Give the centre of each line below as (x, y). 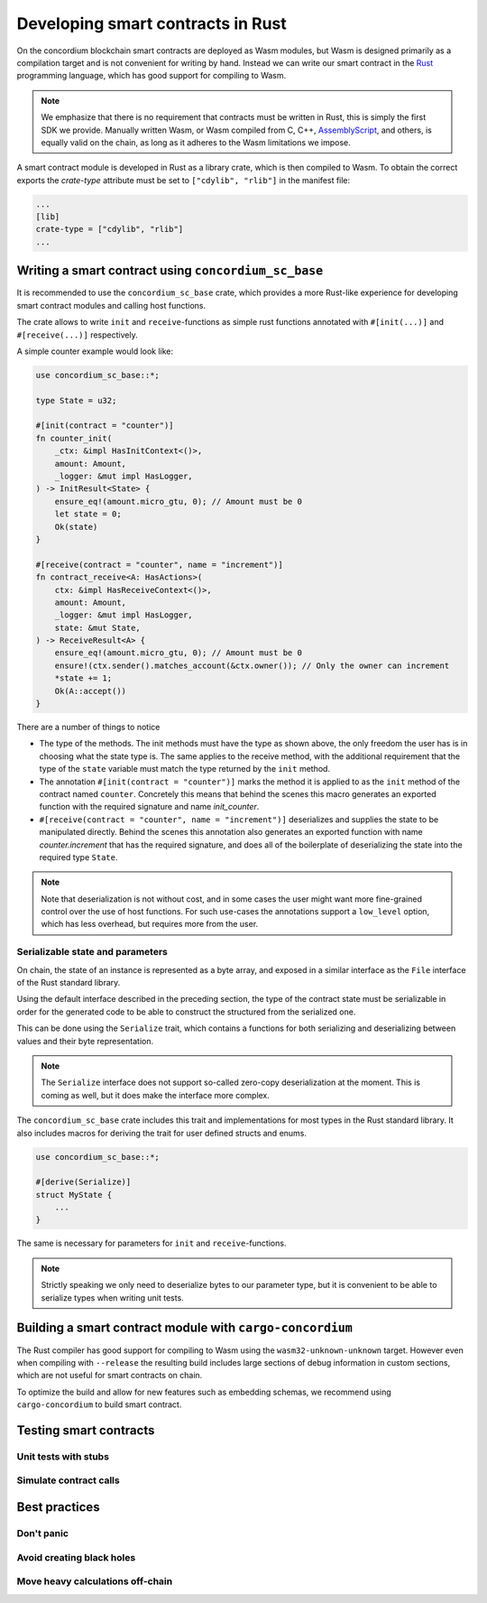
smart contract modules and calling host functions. (111, 305)
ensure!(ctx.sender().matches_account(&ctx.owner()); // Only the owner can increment (252, 665)
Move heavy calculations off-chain (95, 1581)
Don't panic (43, 1534)
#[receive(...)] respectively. (78, 335)
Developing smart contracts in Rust (152, 23)
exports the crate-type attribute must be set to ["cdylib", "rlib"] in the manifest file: (184, 180)
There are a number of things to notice (88, 727)
